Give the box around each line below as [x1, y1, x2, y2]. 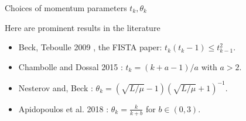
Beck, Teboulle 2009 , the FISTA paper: [18, 41, 162, 53]
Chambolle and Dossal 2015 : [18, 60, 123, 72]
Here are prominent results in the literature [5, 21, 160, 33]
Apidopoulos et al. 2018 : [18, 102, 109, 115]
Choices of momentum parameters [5, 2, 127, 13]
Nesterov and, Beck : [18, 81, 93, 94]
